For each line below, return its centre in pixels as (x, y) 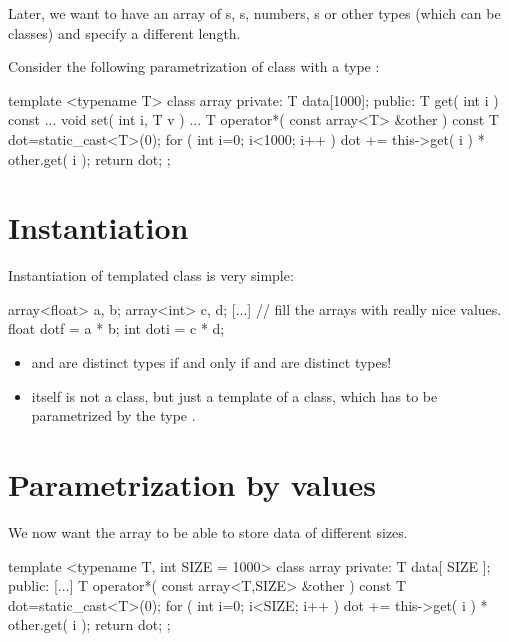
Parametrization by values (192, 484)
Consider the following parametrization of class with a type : (194, 66)
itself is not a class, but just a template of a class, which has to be (234, 395)
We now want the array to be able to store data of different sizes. (208, 531)
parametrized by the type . (113, 415)
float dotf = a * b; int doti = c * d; (116, 328)
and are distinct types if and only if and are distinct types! (211, 362)
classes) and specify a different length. (124, 32)
